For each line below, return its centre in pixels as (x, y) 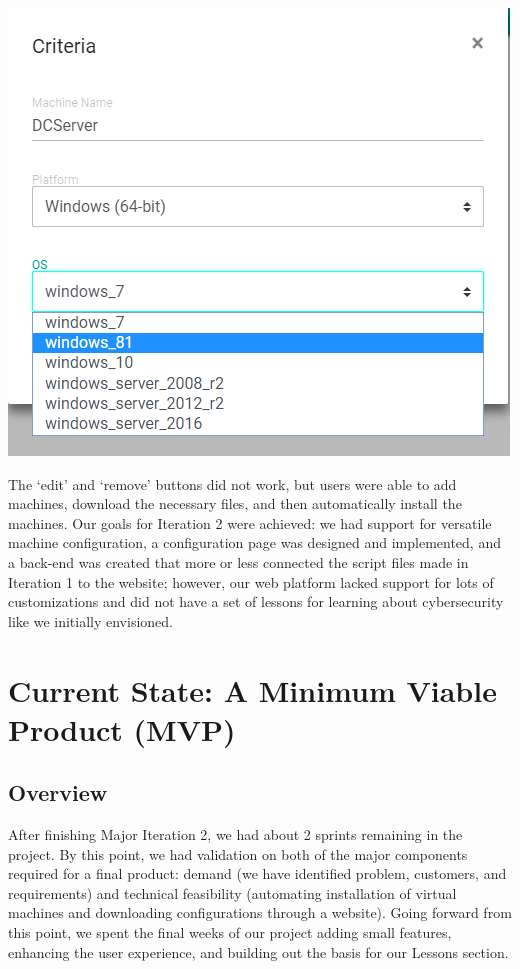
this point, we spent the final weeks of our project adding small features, (230, 932)
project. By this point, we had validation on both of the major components (238, 853)
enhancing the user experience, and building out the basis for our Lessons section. (258, 951)
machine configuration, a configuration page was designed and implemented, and (254, 542)
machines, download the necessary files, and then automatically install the (235, 503)
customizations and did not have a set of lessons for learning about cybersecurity (256, 601)
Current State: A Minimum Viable (252, 689)
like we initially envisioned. (90, 620)
